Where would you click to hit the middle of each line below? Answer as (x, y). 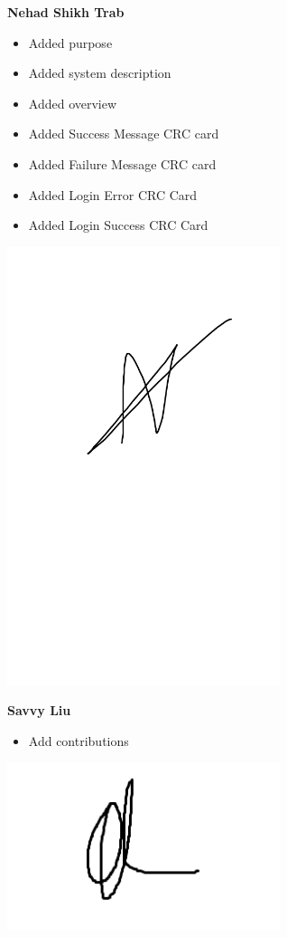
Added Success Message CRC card (124, 134)
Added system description (100, 73)
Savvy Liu (39, 710)
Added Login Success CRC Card (118, 225)
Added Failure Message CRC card (122, 163)
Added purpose (70, 42)
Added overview (73, 103)
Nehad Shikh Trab (66, 12)
